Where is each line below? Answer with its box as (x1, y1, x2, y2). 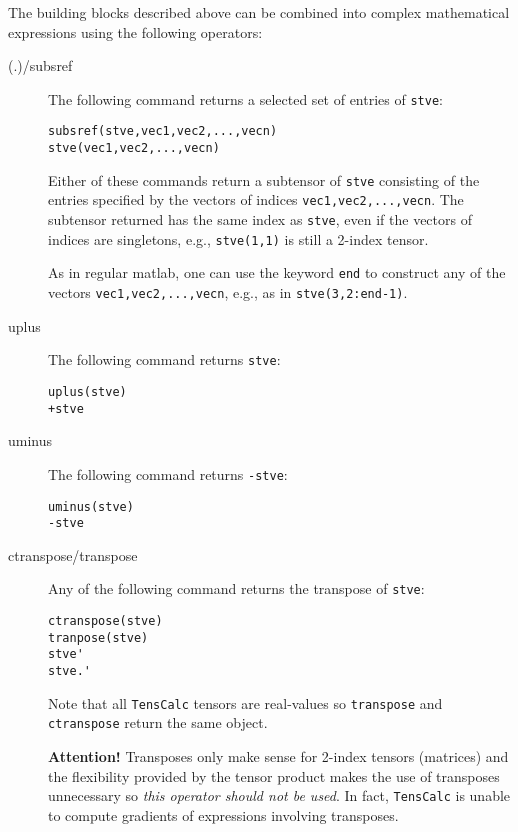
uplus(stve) (48, 384, 127, 399)
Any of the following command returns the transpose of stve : (48, 578, 425, 599)
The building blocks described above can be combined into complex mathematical (8, 2, 510, 22)
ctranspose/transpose (8, 544, 138, 565)
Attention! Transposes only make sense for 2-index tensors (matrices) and (48, 746, 509, 766)
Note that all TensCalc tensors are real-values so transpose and (48, 692, 443, 713)
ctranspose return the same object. (48, 712, 268, 733)
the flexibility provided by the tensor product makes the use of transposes (48, 765, 500, 786)
